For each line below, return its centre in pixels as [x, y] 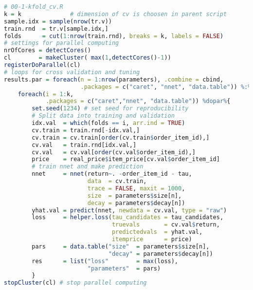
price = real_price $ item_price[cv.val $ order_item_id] [126, 159]
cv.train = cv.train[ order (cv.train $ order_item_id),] [121, 137]
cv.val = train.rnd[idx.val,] [84, 145]
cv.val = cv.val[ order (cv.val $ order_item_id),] [114, 152]
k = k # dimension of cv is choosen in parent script [116, 14]
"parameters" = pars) [124, 268]
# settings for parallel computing [62, 43]
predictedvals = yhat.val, [157, 232]
